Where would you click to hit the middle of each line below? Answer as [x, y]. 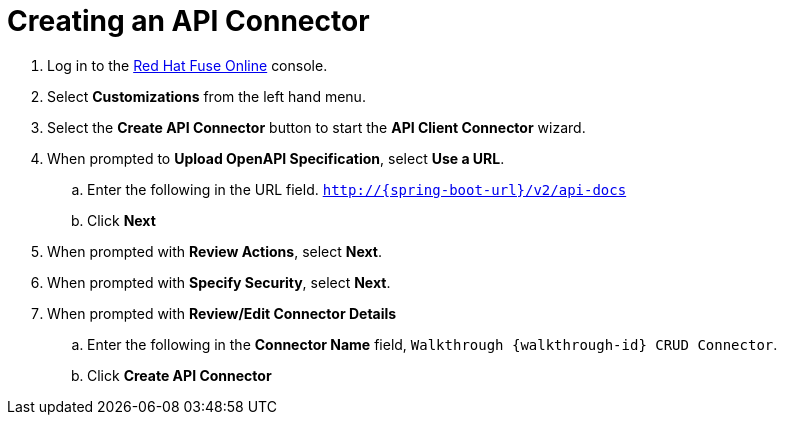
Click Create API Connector [179, 375]
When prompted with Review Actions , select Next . [214, 251]
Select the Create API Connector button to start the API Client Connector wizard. [316, 127]
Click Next [121, 220]
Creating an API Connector [188, 21]
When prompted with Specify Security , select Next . [219, 282]
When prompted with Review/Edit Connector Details [222, 313]
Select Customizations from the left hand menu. [206, 96]
